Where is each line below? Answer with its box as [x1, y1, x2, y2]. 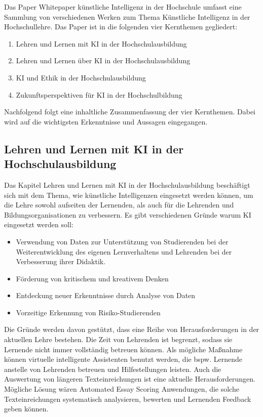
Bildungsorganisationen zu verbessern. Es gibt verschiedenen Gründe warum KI [4, 209, 251, 220]
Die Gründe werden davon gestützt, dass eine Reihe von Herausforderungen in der [4, 324, 259, 335]
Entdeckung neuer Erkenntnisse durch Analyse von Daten [16, 290, 196, 301]
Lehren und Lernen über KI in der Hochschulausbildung [16, 55, 191, 66]
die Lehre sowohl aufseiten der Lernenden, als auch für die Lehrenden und [4, 199, 234, 210]
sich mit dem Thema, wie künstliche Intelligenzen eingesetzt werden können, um [4, 189, 253, 200]
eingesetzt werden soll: [4, 219, 73, 230]
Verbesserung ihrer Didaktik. [16, 256, 106, 267]
